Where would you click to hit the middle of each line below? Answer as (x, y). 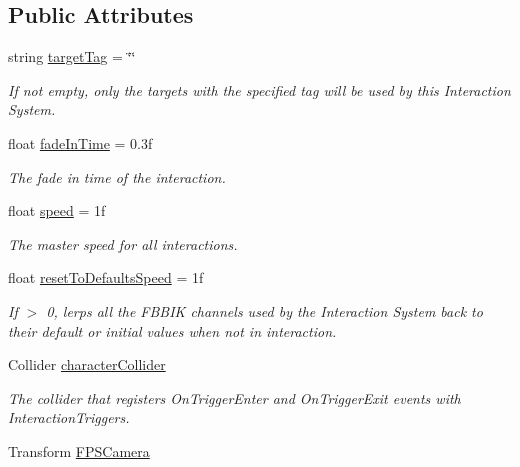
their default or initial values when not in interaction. (172, 330)
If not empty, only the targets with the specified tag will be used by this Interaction (259, 89)
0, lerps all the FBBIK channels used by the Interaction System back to (264, 310)
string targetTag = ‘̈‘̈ (72, 56)
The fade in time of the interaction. (117, 176)
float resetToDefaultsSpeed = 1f (106, 277)
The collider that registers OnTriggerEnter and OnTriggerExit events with (234, 397)
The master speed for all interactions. (123, 243)
